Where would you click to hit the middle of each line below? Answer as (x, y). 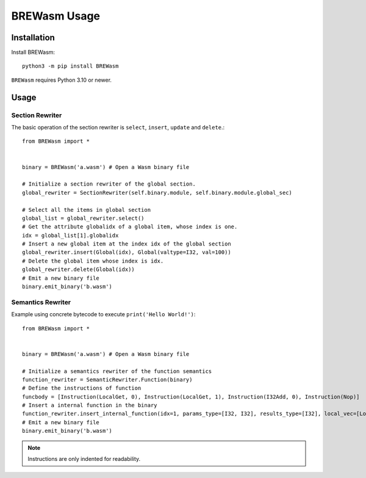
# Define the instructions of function (82, 388)
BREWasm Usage (56, 16)
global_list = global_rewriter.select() (83, 218)
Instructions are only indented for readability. (84, 459)
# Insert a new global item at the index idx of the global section (127, 244)
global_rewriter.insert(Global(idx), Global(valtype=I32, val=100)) (127, 252)
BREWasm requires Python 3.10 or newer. (62, 80)
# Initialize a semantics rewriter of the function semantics (117, 371)
